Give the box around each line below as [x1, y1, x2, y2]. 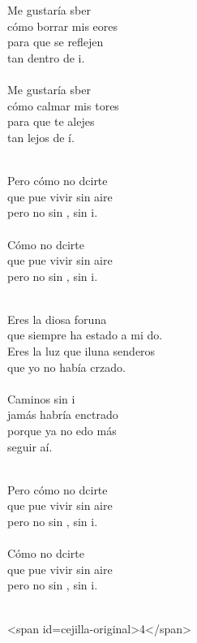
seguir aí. [7, 438, 53, 455]
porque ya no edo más [7, 422, 117, 439]
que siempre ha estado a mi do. [7, 326, 163, 343]
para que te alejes [7, 113, 95, 130]
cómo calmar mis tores [7, 97, 119, 114]
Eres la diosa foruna [7, 310, 107, 327]
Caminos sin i [7, 390, 75, 407]
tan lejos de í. [7, 128, 75, 145]
